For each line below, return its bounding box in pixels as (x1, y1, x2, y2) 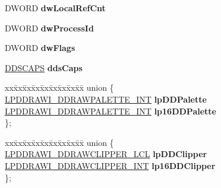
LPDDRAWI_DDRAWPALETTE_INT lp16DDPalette (5, 104, 216, 117)
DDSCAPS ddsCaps (5, 61, 83, 74)
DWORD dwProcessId (5, 21, 94, 34)
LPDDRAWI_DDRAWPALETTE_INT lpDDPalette (5, 93, 207, 105)
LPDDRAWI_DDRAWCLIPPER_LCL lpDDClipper (5, 148, 207, 160)
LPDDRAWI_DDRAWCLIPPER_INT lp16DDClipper (5, 159, 216, 171)
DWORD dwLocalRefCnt (5, 2, 106, 14)
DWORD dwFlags (5, 42, 75, 54)
